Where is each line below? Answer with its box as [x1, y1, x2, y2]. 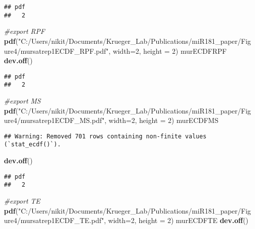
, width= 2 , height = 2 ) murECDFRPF [108, 45, 227, 56]
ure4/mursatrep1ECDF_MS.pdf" [4, 115, 105, 125]
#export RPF [4, 26, 45, 36]
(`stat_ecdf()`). [4, 141, 61, 148]
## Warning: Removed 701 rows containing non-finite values [4, 132, 207, 140]
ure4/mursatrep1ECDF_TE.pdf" [4, 215, 104, 226]
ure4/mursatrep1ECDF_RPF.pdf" [4, 45, 109, 56]
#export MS [4, 96, 41, 106]
